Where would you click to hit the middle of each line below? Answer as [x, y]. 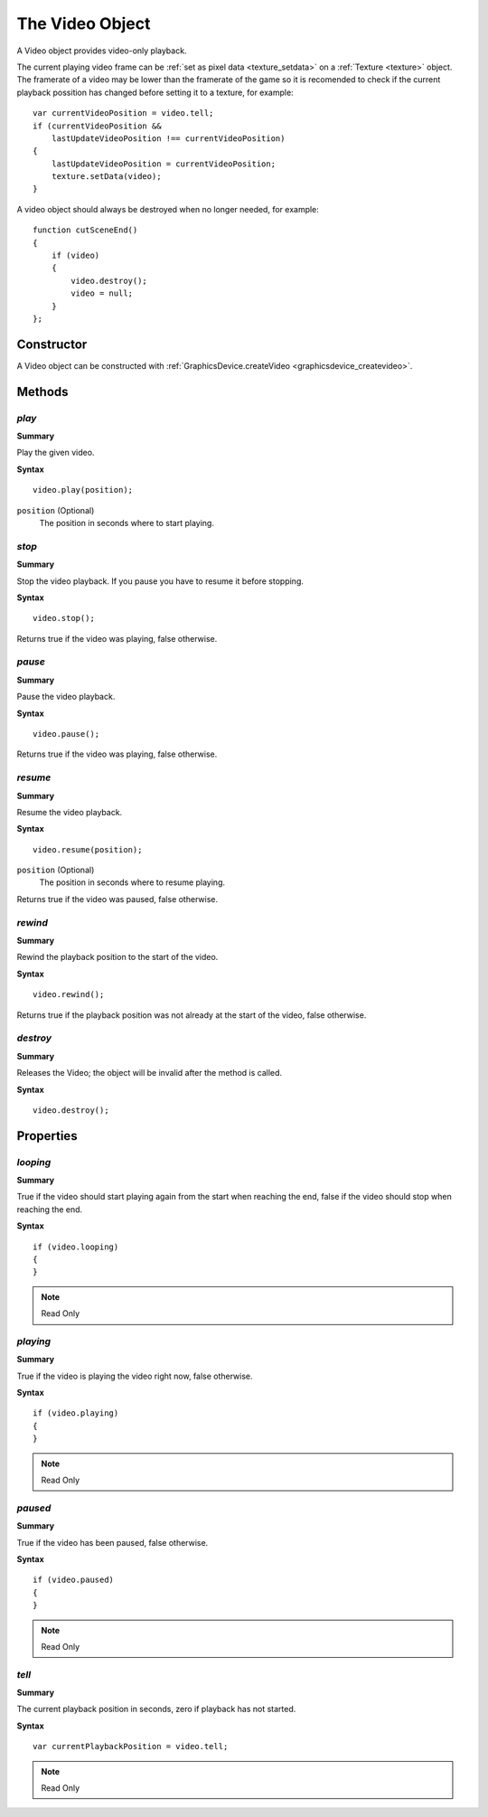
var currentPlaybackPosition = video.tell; [131, 1746]
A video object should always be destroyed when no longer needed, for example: [168, 209]
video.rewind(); [69, 995]
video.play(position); [83, 490]
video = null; [102, 293]
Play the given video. [56, 453]
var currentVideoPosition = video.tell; [123, 113]
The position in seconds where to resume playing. [132, 882]
